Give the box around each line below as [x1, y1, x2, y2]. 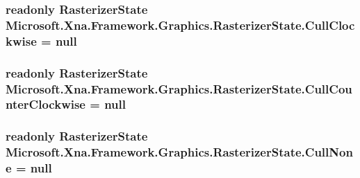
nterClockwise [6, 96, 85, 113]
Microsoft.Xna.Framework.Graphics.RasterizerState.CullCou [6, 80, 352, 97]
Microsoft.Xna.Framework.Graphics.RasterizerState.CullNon [6, 143, 353, 161]
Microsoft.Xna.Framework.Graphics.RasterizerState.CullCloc [6, 16, 355, 33]
